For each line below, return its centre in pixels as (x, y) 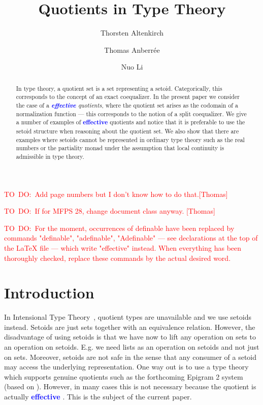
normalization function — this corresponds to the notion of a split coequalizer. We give (131, 113)
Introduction (49, 293)
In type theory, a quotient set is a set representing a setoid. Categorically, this (119, 88)
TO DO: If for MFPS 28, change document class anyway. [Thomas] (110, 211)
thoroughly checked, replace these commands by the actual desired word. (118, 258)
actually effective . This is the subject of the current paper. (98, 397)
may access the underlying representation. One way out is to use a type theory (126, 367)
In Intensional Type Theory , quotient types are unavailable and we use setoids (128, 317)
